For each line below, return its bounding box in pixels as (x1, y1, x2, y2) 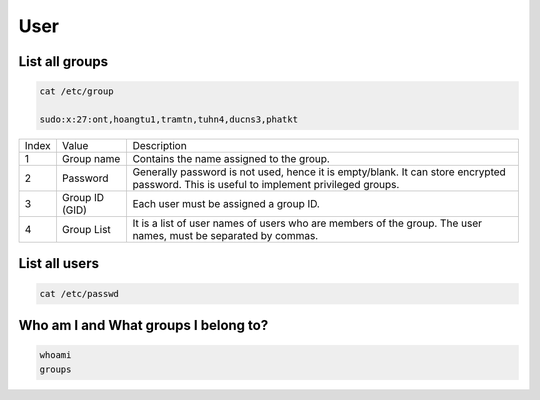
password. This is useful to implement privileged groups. (132, 177, 400, 191)
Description (132, 138, 187, 152)
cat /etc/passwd (39, 288, 120, 299)
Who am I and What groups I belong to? (18, 316, 269, 334)
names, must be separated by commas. (132, 228, 319, 242)
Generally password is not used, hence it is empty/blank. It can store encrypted (132, 165, 507, 179)
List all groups (18, 53, 109, 70)
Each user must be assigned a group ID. (132, 196, 320, 210)
